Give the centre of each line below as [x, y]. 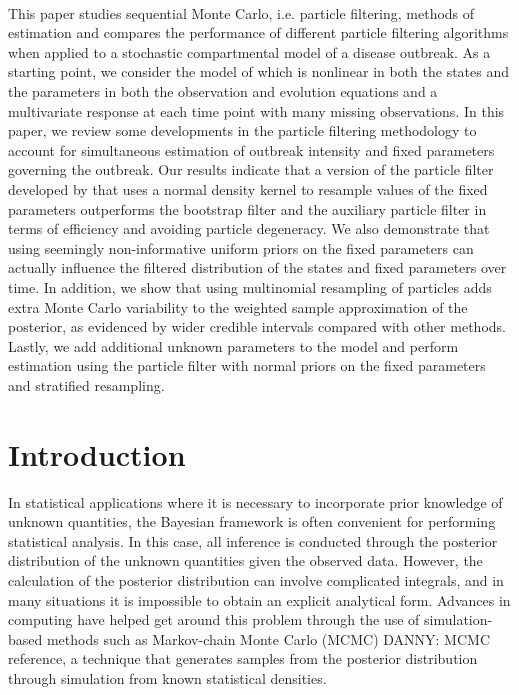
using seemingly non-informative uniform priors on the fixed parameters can [241, 247]
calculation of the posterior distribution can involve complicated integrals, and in [256, 579]
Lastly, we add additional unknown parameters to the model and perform [233, 345]
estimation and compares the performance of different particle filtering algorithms [258, 32]
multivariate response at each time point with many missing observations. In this [256, 110]
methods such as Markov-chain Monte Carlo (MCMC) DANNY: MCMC [268, 638]
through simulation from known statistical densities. [167, 677]
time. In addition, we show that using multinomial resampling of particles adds [250, 286]
